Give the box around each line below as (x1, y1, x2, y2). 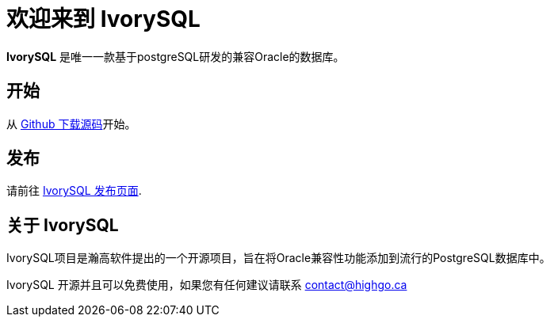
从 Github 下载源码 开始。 (6, 116, 136, 131)
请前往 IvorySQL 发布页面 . (6, 184, 142, 198)
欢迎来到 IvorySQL (6, 6, 201, 32)
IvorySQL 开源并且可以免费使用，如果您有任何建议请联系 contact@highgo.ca (6, 278, 407, 292)
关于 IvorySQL (6, 215, 119, 235)
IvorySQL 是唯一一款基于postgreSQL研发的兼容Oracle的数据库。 (6, 49, 345, 63)
